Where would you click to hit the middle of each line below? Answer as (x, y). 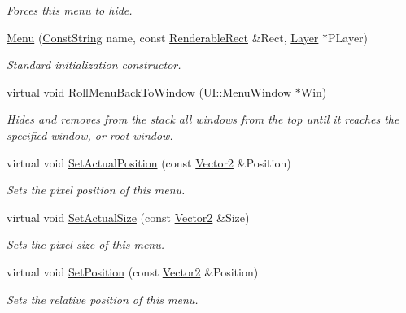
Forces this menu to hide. (70, 10)
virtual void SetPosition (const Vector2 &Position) (133, 271)
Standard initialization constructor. (94, 65)
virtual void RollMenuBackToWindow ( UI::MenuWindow (149, 91)
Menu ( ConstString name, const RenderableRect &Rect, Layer (163, 37)
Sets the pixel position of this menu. (96, 190)
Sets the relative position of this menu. (103, 299)
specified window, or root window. (90, 135)
